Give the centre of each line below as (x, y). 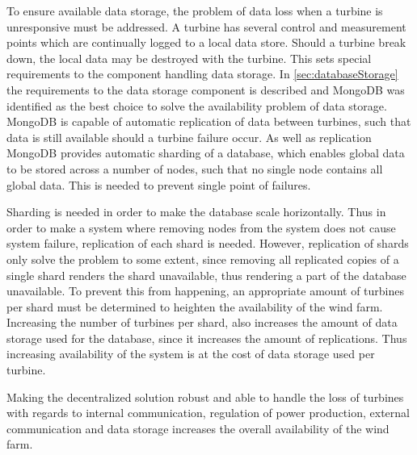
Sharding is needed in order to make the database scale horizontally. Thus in (196, 212)
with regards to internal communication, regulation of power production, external (208, 413)
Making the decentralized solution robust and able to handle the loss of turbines (205, 397)
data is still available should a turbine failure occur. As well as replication (189, 137)
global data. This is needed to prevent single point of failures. (159, 184)
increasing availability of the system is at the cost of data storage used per (191, 354)
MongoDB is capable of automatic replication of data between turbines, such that (209, 121)
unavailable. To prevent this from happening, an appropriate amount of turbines (205, 291)
